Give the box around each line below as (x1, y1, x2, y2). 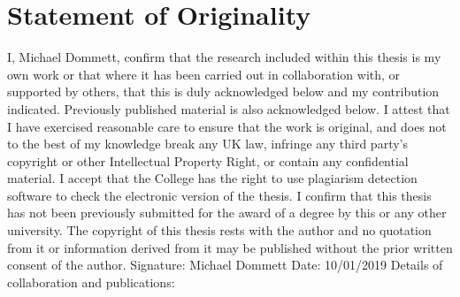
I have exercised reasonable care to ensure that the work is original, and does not (7, 117, 447, 135)
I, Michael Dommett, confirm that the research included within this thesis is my (7, 48, 441, 66)
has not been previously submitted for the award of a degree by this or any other (7, 203, 447, 222)
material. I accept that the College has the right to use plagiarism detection (7, 169, 418, 187)
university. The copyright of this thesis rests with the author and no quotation (7, 221, 432, 240)
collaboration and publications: (7, 272, 175, 291)
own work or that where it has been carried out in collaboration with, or (7, 65, 401, 83)
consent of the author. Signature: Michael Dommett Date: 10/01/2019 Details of (7, 255, 443, 274)
